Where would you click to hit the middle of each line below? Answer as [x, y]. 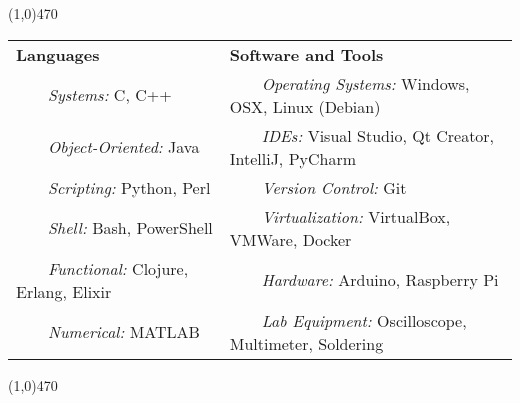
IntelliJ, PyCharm [293, 158]
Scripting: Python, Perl [129, 187]
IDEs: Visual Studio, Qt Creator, [378, 135]
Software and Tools [306, 54]
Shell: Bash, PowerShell [130, 228]
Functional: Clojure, [118, 268]
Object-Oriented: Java [124, 147]
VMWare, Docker [290, 239]
